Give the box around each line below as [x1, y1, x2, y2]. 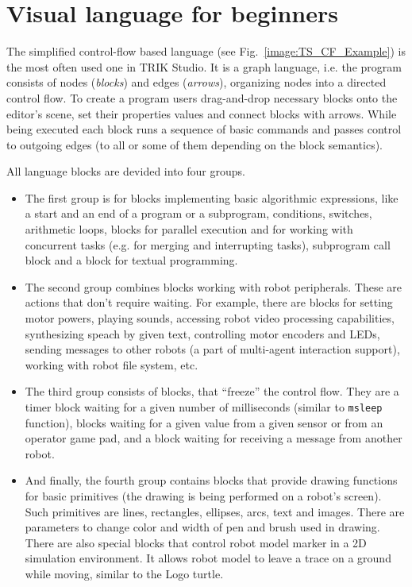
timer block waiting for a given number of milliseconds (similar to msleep [25, 399, 383, 415]
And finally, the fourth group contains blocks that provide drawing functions [25, 472, 398, 489]
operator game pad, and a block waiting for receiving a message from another [25, 430, 402, 446]
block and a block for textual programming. [25, 252, 238, 268]
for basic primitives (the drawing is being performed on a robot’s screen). [25, 488, 382, 504]
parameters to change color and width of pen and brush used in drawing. [25, 519, 380, 535]
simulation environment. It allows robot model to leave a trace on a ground [25, 550, 391, 566]
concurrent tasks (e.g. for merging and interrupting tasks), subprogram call [25, 236, 391, 253]
